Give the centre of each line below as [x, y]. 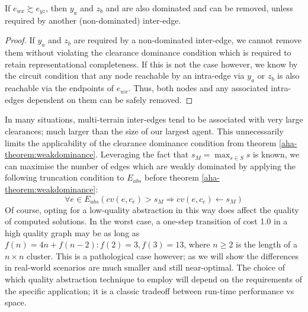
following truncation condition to [65, 177]
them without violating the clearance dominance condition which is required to [148, 52]
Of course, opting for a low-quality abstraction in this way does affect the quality [152, 209]
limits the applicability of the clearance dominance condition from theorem [141, 142]
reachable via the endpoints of [60, 88]
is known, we [276, 154]
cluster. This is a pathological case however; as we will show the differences [163, 255]
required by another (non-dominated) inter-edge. [93, 20]
